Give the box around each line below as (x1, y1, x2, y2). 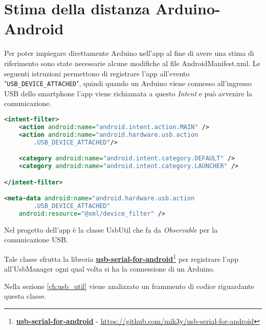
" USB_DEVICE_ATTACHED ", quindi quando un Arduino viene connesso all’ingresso (4, 78, 252, 89)
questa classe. (4, 291, 47, 301)
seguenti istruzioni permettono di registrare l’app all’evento (4, 68, 190, 78)
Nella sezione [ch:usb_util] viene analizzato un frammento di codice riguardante (4, 280, 254, 291)
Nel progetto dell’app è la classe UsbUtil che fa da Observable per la (4, 224, 218, 235)
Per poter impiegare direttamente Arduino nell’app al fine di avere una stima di (4, 48, 254, 58)
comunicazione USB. (4, 234, 69, 245)
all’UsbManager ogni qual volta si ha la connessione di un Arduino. (4, 263, 215, 274)
